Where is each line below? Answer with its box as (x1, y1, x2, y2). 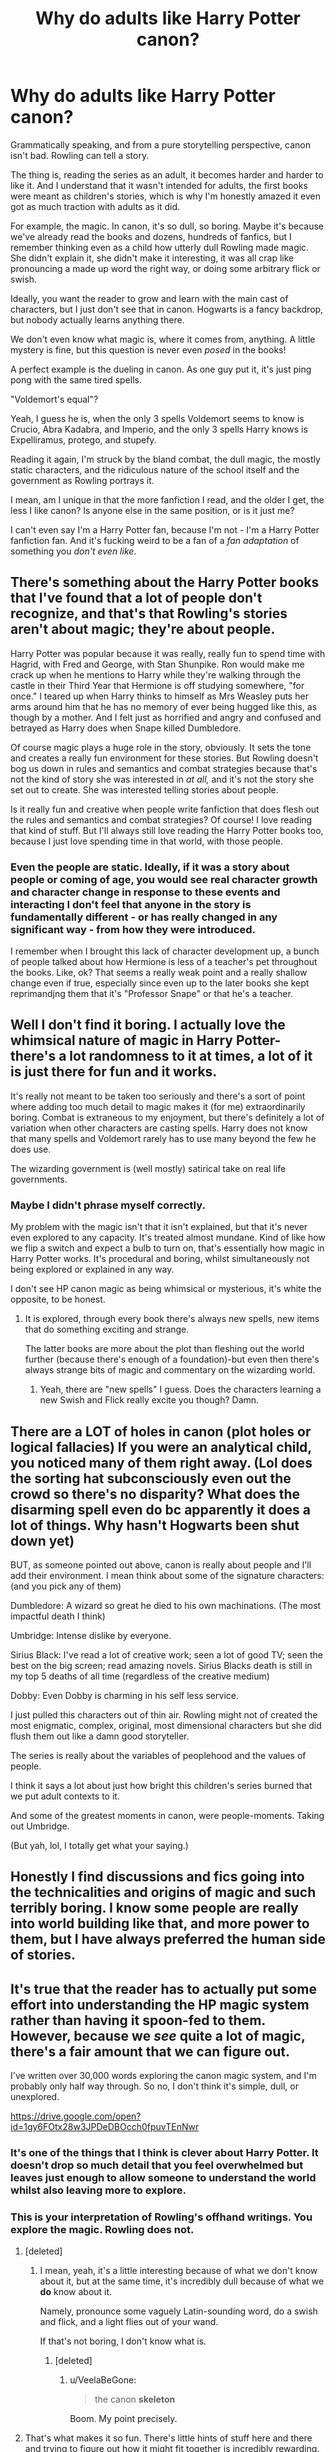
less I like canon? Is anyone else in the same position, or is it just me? (10, 504, 295, 516)
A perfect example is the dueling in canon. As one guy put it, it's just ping (10, 363, 312, 375)
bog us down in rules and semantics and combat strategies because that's (10, 762, 318, 774)
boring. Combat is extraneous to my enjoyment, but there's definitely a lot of (10, 1111, 325, 1123)
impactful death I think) (10, 1610, 106, 1622)
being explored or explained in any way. (10, 1263, 175, 1276)
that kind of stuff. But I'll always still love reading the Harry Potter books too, (10, 824, 324, 836)
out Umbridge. (10, 1820, 70, 1832)
